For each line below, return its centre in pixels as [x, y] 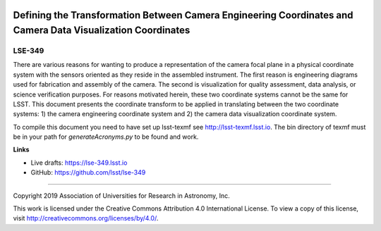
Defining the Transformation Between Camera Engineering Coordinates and [183, 15]
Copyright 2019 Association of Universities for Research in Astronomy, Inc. [121, 195]
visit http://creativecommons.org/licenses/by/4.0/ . [86, 218]
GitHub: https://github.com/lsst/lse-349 [88, 173]
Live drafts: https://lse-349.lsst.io [79, 163]
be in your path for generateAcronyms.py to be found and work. [106, 137]
